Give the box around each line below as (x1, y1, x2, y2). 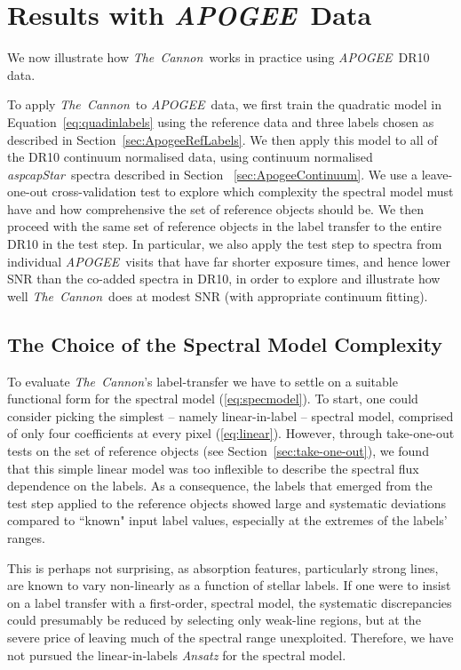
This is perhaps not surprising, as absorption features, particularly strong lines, (7, 558, 439, 577)
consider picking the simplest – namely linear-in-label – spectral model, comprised (7, 406, 454, 425)
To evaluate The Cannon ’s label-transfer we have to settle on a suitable (7, 371, 398, 390)
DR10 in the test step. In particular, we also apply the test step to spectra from (7, 235, 442, 253)
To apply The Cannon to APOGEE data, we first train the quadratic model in (7, 95, 442, 114)
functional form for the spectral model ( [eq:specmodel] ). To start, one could (7, 389, 418, 408)
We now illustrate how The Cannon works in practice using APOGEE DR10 (7, 48, 430, 67)
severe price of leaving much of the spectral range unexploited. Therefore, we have (7, 627, 454, 646)
